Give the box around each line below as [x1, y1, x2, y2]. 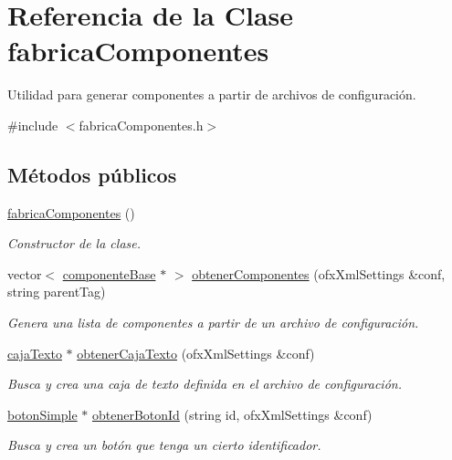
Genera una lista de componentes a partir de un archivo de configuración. [7, 313, 419, 332]
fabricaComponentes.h [79, 115, 204, 134]
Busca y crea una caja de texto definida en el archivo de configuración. [7, 374, 402, 393]
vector [7, 264, 42, 283]
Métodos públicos [7, 160, 177, 188]
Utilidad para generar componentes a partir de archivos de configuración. [7, 85, 416, 104]
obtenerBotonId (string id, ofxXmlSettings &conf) [91, 404, 373, 423]
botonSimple [7, 404, 78, 423]
